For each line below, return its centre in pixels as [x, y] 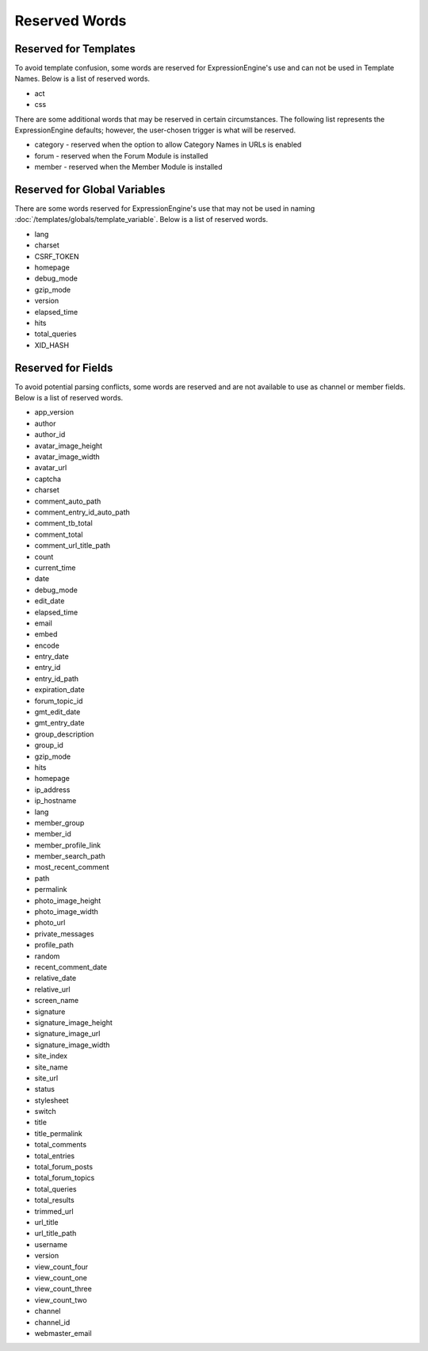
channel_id [52, 1322]
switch [45, 1112]
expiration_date [59, 690]
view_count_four [61, 1267]
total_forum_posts [64, 1167]
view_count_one [61, 1277]
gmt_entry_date [59, 723]
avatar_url [51, 468]
